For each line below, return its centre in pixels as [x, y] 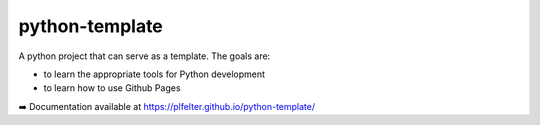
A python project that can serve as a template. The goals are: [144, 56]
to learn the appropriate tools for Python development [154, 74]
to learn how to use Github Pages [112, 88]
